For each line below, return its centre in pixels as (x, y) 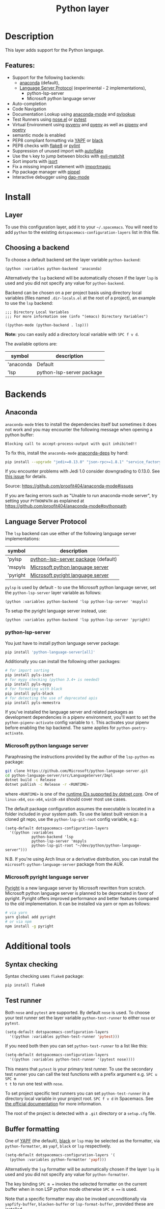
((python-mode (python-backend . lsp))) (47, 325)
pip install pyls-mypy (28, 684)
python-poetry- (132, 728)
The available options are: (31, 344)
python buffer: (20, 435)
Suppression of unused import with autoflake (58, 150)
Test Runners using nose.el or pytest (49, 119)
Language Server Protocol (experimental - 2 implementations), (83, 88)
